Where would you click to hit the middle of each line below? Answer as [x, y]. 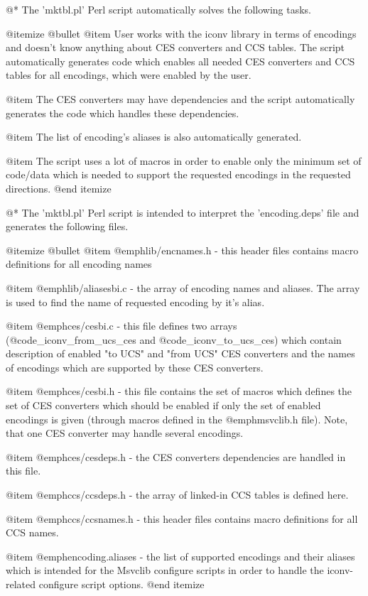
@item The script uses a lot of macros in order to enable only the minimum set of [184, 160]
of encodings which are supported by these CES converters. [135, 367]
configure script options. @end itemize [121, 584]
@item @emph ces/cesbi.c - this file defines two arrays [121, 326]
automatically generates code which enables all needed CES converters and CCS [180, 61]
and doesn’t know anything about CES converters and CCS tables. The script [175, 47]
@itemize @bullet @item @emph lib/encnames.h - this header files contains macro [182, 250]
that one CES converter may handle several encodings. [125, 433]
